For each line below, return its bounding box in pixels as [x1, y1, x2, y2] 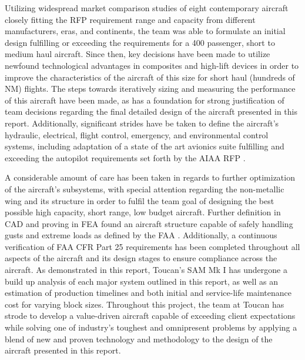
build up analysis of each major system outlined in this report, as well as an [5, 275, 278, 287]
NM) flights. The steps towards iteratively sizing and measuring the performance [5, 82, 296, 95]
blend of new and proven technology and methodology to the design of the [5, 332, 273, 345]
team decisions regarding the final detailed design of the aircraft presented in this [5, 105, 297, 118]
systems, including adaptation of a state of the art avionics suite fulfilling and [5, 140, 284, 152]
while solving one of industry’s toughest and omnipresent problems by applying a [5, 321, 297, 334]
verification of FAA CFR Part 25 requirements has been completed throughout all [5, 240, 300, 252]
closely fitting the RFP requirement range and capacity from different [5, 13, 256, 25]
